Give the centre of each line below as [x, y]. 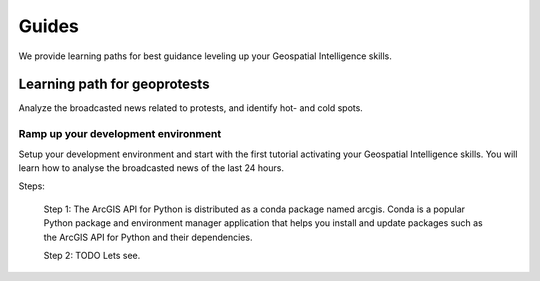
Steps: [31, 186]
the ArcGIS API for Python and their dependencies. [148, 237]
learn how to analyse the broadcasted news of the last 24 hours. [151, 167]
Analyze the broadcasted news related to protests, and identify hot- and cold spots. [191, 108]
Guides [49, 26]
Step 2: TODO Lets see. [92, 255]
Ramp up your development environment [120, 134]
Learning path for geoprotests [114, 84]
